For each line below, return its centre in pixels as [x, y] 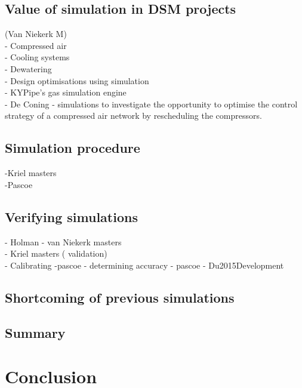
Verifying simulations [71, 216]
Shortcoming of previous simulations [120, 297]
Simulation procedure [73, 148]
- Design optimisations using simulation [77, 80]
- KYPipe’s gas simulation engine [66, 92]
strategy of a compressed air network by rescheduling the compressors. [133, 116]
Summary [35, 332]
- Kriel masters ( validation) [56, 253]
